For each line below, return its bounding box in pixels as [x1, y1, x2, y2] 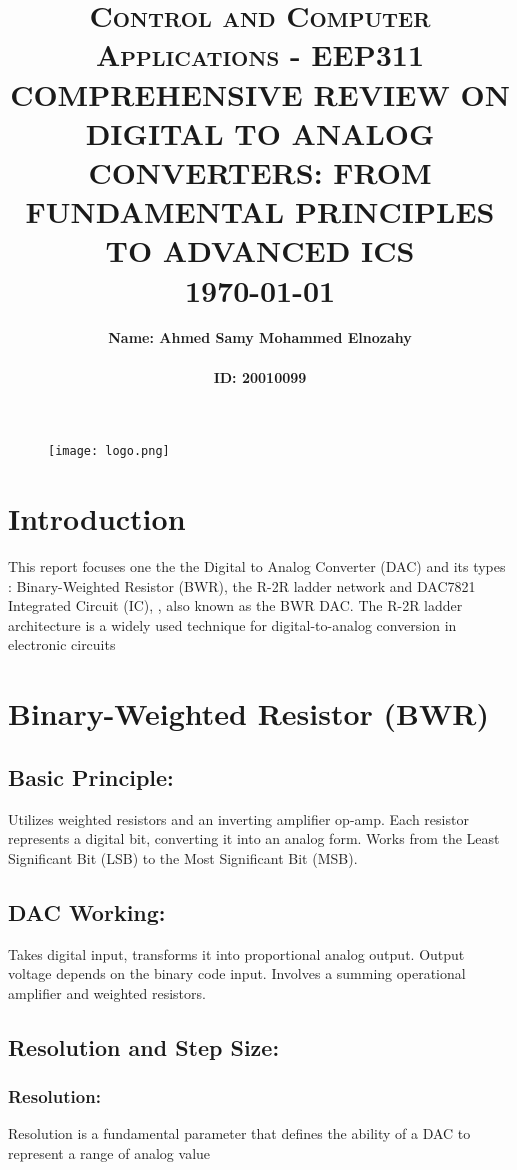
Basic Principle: [8, 761, 174, 792]
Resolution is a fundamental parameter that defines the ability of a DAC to [8, 1123, 471, 1144]
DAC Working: [8, 896, 166, 927]
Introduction [8, 498, 186, 539]
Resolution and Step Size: [8, 1031, 280, 1062]
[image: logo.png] [48, 444, 170, 459]
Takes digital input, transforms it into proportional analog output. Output [8, 943, 465, 964]
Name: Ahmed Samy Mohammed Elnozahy [108, 327, 412, 348]
